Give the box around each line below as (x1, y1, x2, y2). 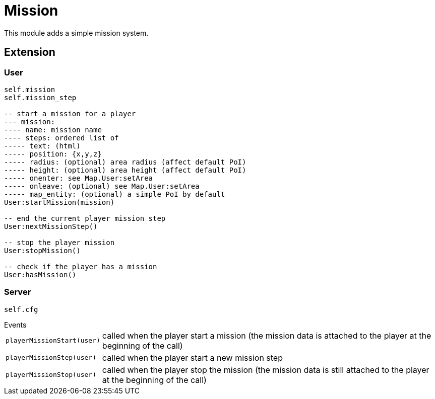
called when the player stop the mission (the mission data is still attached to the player (102, 364, 429, 375)
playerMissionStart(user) (6, 337, 100, 345)
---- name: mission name (4, 125, 102, 134)
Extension (4, 46, 55, 59)
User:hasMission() (4, 270, 77, 279)
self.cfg (4, 305, 38, 313)
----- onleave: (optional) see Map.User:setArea (4, 182, 200, 190)
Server (4, 287, 31, 297)
